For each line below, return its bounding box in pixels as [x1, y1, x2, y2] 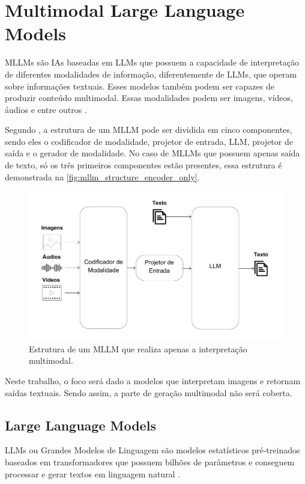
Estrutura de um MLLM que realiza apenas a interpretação [29, 342, 247, 355]
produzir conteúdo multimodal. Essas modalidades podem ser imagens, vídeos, [5, 91, 293, 104]
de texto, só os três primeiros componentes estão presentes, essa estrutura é [5, 159, 282, 171]
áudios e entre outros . [5, 103, 87, 115]
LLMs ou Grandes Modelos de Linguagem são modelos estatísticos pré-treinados [5, 444, 300, 456]
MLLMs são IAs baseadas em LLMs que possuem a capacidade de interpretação [5, 56, 299, 69]
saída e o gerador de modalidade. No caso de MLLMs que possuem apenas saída [5, 147, 300, 159]
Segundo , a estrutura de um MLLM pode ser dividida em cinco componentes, [5, 123, 292, 136]
